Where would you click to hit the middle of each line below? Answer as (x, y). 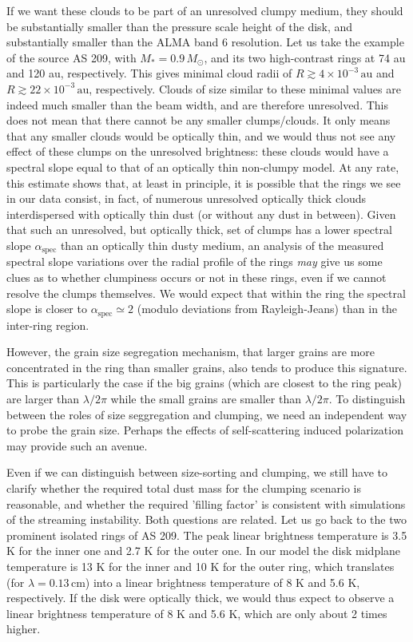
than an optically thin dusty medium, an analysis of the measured (222, 245)
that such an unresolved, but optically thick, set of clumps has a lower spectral (199, 230)
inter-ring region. (48, 325)
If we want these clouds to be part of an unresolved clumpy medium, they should (205, 10)
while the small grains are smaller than (206, 398)
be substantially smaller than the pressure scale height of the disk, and (180, 26)
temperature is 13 (50, 566)
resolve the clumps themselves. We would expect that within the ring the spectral (206, 293)
